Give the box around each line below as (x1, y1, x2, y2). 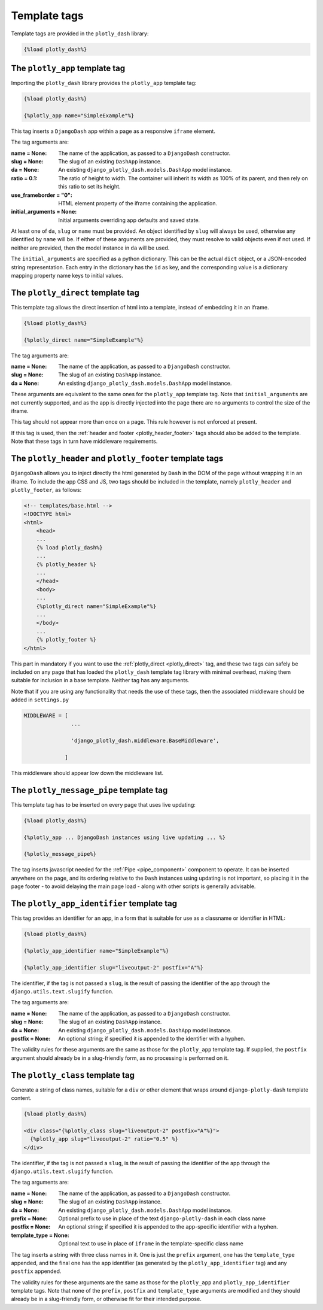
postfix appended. (11, 1268, 62, 1275)
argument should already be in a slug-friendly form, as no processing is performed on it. (11, 1054, 229, 1062)
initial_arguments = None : (11, 208, 77, 215)
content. (11, 1095, 32, 1102)
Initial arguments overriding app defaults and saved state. (58, 216, 200, 224)
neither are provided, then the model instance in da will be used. (11, 244, 170, 251)
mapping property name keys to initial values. (11, 272, 124, 279)
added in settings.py (11, 696, 69, 703)
